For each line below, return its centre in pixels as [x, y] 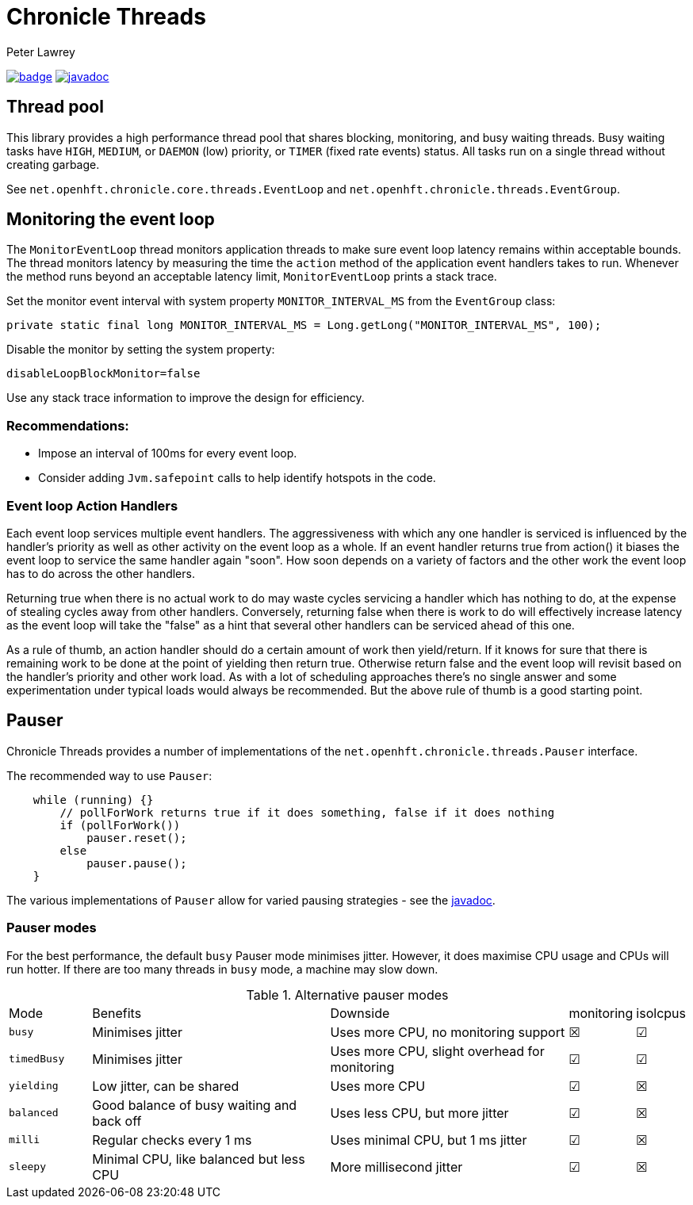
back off [117, 1121]
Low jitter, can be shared [166, 1086]
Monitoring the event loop [111, 220]
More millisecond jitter [396, 1167]
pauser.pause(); [137, 863]
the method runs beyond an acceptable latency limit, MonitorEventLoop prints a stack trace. [252, 277]
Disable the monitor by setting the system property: [141, 350]
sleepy [27, 1167]
